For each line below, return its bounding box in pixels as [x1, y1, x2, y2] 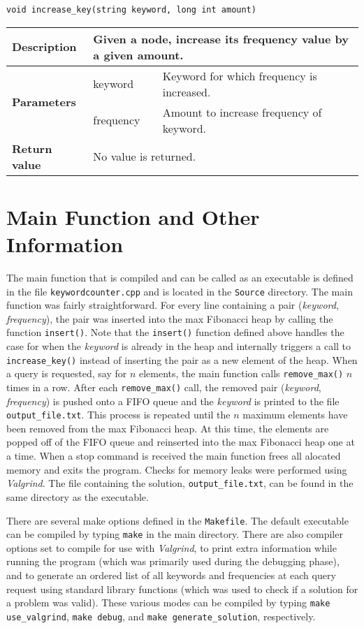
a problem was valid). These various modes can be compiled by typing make [6, 595, 330, 610]
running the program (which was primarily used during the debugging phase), [6, 554, 340, 569]
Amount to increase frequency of [162, 103, 322, 120]
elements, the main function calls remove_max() [138, 366, 344, 381]
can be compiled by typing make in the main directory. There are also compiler [6, 527, 343, 541]
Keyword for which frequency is [162, 67, 317, 84]
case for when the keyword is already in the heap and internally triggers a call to [6, 339, 351, 353]
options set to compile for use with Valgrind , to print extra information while [6, 540, 337, 555]
